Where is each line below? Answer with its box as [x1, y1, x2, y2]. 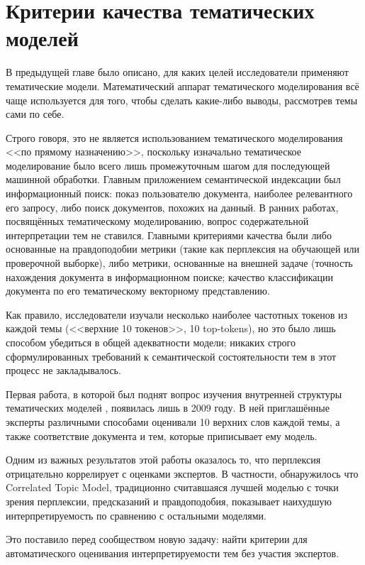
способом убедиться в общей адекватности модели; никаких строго [6, 335, 296, 349]
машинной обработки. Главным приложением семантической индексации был [6, 172, 341, 187]
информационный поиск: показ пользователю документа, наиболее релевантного [6, 186, 353, 201]
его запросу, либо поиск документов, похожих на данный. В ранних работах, [6, 199, 339, 214]
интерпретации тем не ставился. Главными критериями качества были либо [6, 227, 332, 242]
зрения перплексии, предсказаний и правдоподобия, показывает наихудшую [6, 493, 332, 508]
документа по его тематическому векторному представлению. [6, 283, 270, 298]
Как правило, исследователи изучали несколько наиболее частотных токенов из [6, 307, 348, 322]
